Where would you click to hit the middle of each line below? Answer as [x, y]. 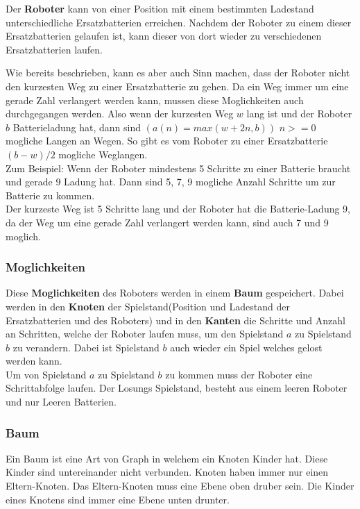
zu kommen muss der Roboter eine [239, 374]
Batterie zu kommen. [50, 195]
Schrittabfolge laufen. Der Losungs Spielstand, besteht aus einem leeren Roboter [177, 388]
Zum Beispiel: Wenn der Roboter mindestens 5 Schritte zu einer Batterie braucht [178, 168]
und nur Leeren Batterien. [61, 402]
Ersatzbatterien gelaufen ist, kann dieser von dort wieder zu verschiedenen [164, 36]
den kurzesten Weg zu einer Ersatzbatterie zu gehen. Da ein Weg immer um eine [177, 86]
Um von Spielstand [46, 374]
